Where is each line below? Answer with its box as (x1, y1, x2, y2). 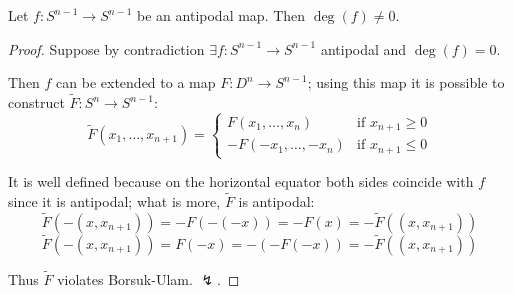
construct (8, 92, 65, 112)
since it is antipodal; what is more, (8, 190, 221, 211)
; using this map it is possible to (307, 72, 505, 93)
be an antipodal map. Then (137, 5, 306, 25)
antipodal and (320, 38, 407, 59)
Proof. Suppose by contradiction (8, 38, 205, 59)
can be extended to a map (56, 72, 216, 93)
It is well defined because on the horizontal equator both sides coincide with (8, 171, 474, 192)
